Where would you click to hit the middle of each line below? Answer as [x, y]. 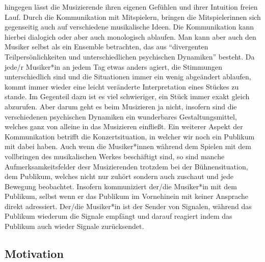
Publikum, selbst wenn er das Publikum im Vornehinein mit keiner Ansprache [127, 196]
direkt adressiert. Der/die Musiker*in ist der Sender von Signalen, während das [128, 206]
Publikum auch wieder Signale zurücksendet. [74, 226]
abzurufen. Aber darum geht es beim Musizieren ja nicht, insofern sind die [121, 106]
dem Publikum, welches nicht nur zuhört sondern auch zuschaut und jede [119, 176]
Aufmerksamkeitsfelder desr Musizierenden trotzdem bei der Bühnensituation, [126, 166]
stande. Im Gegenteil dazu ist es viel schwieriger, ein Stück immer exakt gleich [127, 96]
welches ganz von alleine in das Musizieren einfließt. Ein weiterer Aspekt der [124, 126]
